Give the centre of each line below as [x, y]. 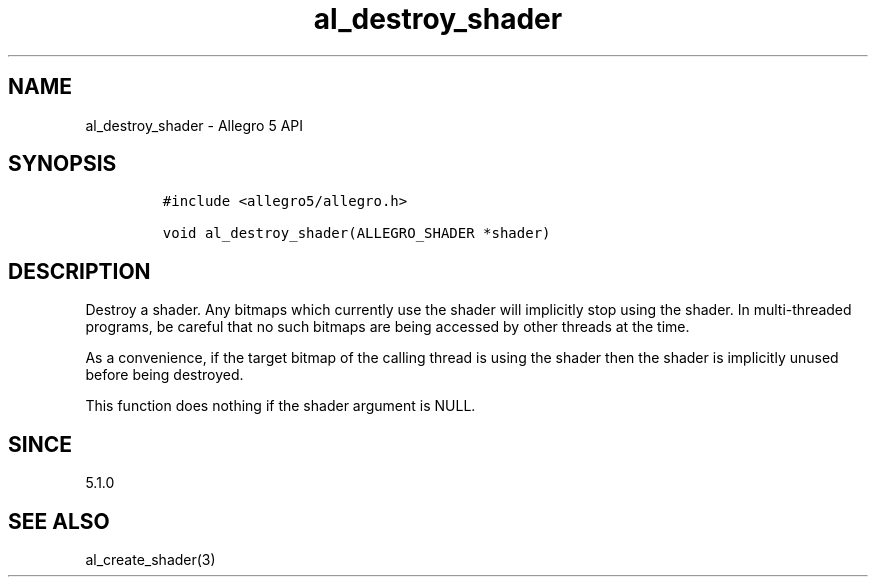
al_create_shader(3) [150, 559]
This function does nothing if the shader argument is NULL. [280, 406]
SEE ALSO [59, 521]
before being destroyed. [164, 375]
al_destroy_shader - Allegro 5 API [194, 125]
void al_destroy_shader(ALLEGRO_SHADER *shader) [356, 233]
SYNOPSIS [62, 164]
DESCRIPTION [79, 271]
